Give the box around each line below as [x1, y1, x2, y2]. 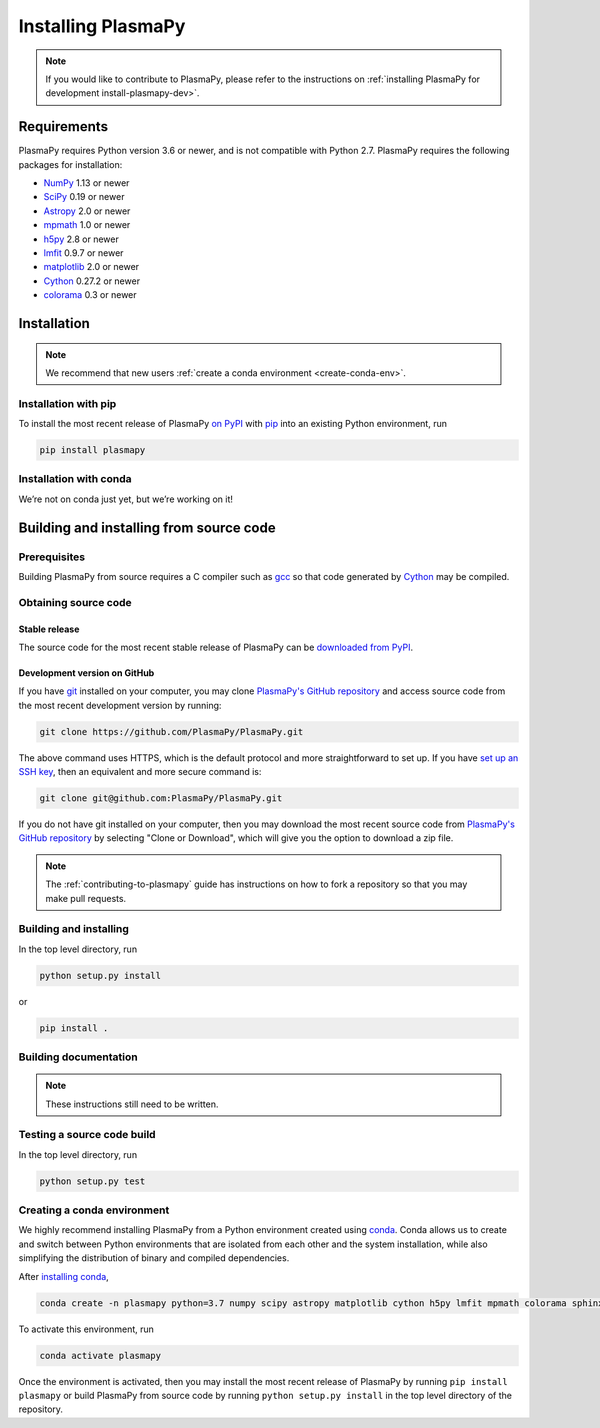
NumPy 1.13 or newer [43, 177, 130, 189]
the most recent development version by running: [18, 699, 222, 711]
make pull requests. [45, 892, 127, 904]
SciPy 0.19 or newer [43, 191, 125, 203]
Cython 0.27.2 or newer [43, 275, 140, 287]
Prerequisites [18, 550, 85, 564]
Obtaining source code [18, 595, 132, 609]
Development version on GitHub [18, 666, 155, 679]
